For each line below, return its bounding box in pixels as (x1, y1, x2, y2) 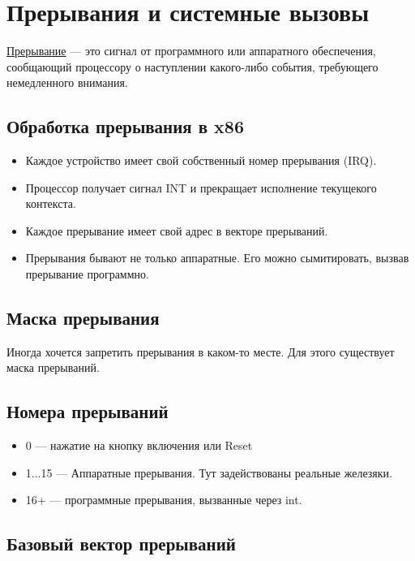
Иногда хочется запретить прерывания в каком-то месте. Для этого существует (6, 343, 395, 360)
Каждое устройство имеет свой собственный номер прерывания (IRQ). (25, 152, 377, 169)
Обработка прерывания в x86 (6, 114, 244, 139)
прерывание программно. (25, 265, 149, 283)
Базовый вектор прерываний (6, 531, 236, 556)
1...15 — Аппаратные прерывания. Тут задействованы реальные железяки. (25, 464, 392, 481)
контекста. (25, 195, 76, 212)
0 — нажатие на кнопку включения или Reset (25, 437, 253, 454)
